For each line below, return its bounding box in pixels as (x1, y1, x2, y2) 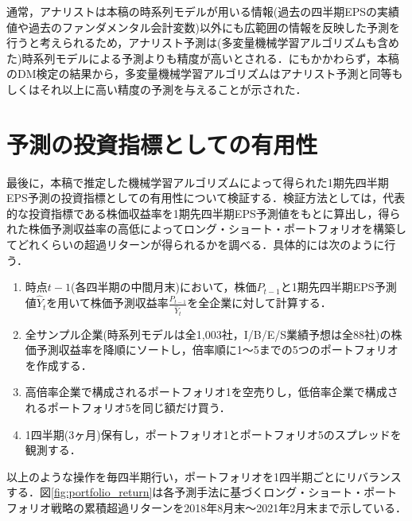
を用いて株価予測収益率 (46, 294, 169, 311)
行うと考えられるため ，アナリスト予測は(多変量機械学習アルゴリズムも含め (6, 34, 400, 51)
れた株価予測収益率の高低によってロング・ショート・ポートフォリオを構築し (6, 220, 406, 237)
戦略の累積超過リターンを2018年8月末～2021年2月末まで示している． (50, 499, 406, 515)
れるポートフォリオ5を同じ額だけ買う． (25, 399, 231, 415)
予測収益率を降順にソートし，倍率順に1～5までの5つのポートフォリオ (36, 341, 398, 358)
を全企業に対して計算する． (187, 294, 332, 311)
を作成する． (25, 356, 92, 373)
